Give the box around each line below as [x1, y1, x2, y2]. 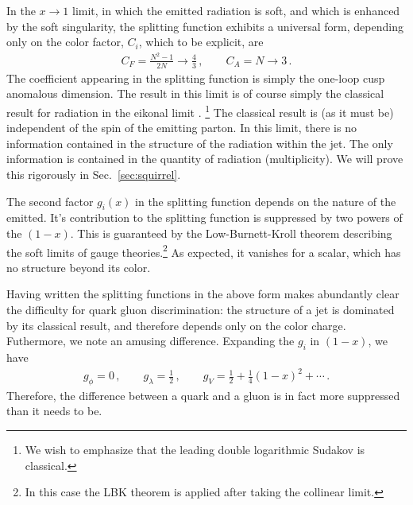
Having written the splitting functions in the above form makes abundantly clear [6, 286, 399, 302]
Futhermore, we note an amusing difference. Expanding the [6, 332, 295, 349]
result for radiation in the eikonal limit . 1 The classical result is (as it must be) [6, 101, 394, 120]
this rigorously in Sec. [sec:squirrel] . [6, 165, 181, 182]
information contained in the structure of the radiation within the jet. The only [6, 134, 393, 151]
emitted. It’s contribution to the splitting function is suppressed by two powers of [6, 209, 403, 226]
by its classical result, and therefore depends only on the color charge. [6, 317, 346, 333]
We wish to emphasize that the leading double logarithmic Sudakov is [25, 441, 365, 458]
